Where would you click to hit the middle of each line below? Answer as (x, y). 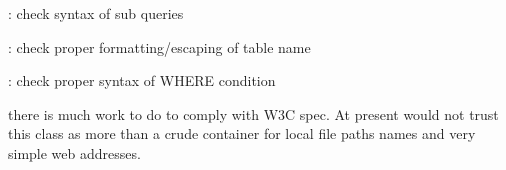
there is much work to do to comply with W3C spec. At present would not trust (253, 113)
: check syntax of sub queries (96, 13)
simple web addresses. (74, 152)
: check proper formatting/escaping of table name (159, 46)
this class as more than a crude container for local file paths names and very (242, 133)
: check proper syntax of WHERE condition (142, 80)
